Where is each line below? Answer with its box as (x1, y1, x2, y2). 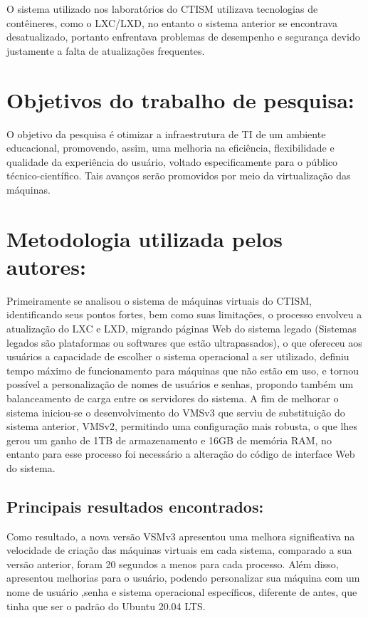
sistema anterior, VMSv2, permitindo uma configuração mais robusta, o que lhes (6, 419, 357, 434)
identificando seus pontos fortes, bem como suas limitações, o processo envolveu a (6, 307, 362, 322)
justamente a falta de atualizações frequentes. (6, 43, 205, 58)
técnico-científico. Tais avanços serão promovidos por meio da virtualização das (6, 168, 351, 183)
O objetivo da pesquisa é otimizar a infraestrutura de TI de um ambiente (6, 126, 326, 141)
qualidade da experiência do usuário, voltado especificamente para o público (6, 154, 338, 169)
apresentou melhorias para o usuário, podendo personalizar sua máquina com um (6, 570, 360, 585)
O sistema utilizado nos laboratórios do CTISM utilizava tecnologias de (6, 1, 318, 16)
